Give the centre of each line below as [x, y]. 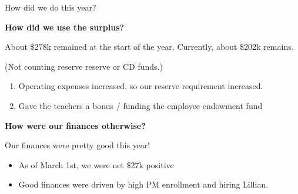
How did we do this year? [51, 7]
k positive [156, 164]
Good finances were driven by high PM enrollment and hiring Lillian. [143, 184]
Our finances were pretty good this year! [78, 145]
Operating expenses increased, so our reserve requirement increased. [141, 86]
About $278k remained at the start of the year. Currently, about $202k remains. [149, 47]
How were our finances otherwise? [75, 125]
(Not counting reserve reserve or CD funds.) [84, 66]
